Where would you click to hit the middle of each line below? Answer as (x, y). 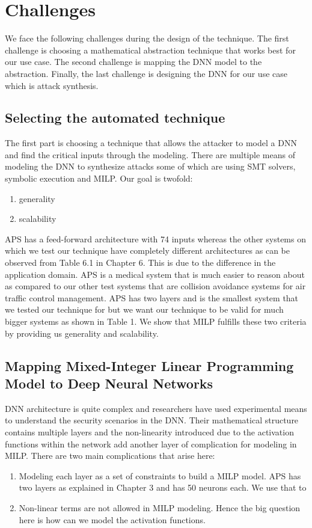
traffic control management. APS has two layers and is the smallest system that (152, 297)
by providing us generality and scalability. (82, 333)
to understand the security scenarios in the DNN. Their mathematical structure (152, 420)
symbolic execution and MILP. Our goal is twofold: (99, 178)
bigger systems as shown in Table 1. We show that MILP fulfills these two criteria (156, 321)
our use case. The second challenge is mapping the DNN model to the (133, 62)
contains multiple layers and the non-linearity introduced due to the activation (149, 431)
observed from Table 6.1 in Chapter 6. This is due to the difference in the (140, 262)
